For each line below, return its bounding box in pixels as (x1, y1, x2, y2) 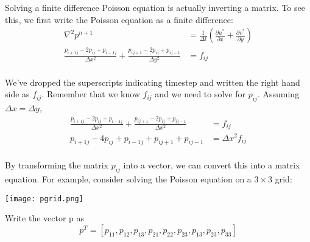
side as (5, 88, 30, 100)
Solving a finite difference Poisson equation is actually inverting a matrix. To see (5, 1, 305, 13)
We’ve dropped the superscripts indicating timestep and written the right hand (5, 75, 300, 88)
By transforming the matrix (5, 159, 108, 171)
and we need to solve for (155, 88, 246, 100)
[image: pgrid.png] (5, 194, 83, 203)
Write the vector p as (5, 212, 85, 224)
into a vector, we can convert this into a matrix (123, 159, 300, 171)
